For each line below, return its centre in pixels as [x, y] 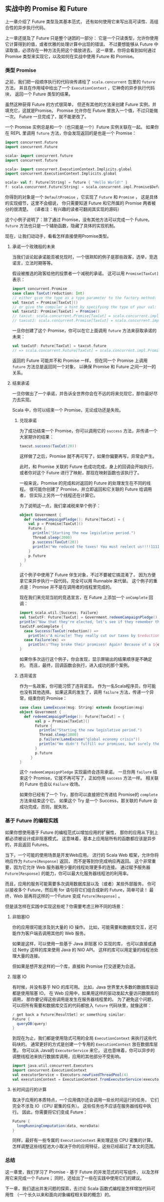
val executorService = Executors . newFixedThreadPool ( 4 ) [70, 1075]
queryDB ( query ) [32, 1024]
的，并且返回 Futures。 [28, 845]
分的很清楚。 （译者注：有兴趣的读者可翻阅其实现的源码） [63, 209]
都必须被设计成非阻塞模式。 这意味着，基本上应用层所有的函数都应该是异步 [81, 838]
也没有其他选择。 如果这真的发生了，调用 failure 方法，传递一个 [84, 692]
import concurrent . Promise [40, 289]
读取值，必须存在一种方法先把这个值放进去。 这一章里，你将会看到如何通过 [81, 50]
